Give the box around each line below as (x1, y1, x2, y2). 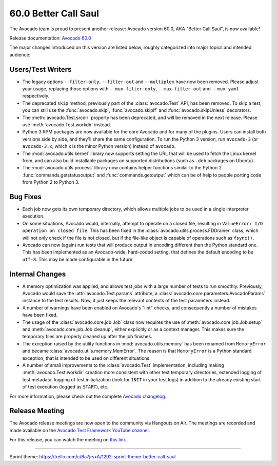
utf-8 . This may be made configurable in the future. (22, 256, 134, 262)
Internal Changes (9, 269, 66, 278)
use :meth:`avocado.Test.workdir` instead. (22, 121, 111, 128)
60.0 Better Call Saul (9, 8, 100, 19)
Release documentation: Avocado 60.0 (9, 35, 92, 41)
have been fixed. (22, 312, 58, 318)
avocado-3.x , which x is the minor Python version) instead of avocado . (22, 143, 176, 149)
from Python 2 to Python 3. (22, 179, 80, 185)
